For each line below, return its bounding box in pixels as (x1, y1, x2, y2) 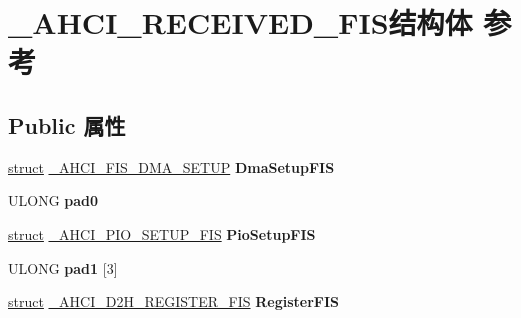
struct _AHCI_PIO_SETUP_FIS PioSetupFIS (8, 223, 316, 244)
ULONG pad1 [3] (8, 257, 118, 278)
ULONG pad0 (8, 190, 99, 211)
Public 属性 (8, 109, 126, 140)
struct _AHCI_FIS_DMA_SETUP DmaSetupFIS (8, 156, 335, 177)
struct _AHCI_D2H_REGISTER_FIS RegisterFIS (8, 291, 339, 312)
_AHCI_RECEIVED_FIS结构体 (8, 2, 473, 43)
